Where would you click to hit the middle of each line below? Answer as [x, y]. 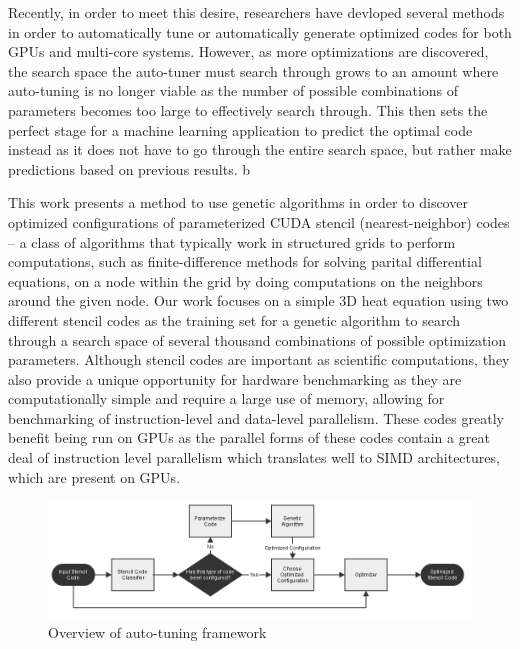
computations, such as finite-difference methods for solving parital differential [245, 261]
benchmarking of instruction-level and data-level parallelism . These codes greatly [256, 417]
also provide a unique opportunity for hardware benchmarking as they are [235, 378]
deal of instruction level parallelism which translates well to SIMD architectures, [254, 457]
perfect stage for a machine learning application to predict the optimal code [240, 129]
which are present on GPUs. [94, 476]
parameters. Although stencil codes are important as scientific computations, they [259, 359]
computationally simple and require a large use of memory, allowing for [226, 398]
